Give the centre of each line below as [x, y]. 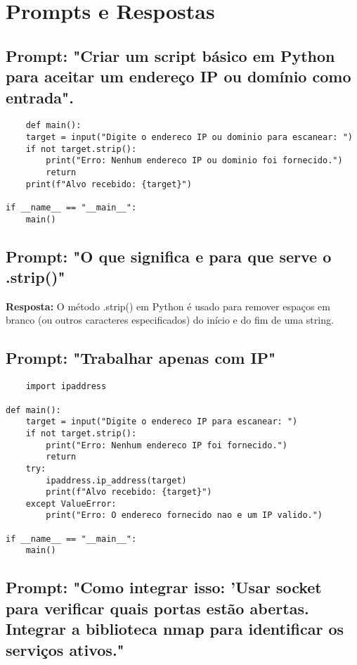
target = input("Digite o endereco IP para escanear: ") [162, 422]
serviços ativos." [65, 649]
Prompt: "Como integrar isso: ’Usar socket [164, 587]
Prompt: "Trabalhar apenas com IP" [141, 358]
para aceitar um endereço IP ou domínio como [178, 76]
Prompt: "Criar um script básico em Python [170, 55]
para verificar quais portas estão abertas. [157, 608]
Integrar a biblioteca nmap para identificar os [175, 629]
